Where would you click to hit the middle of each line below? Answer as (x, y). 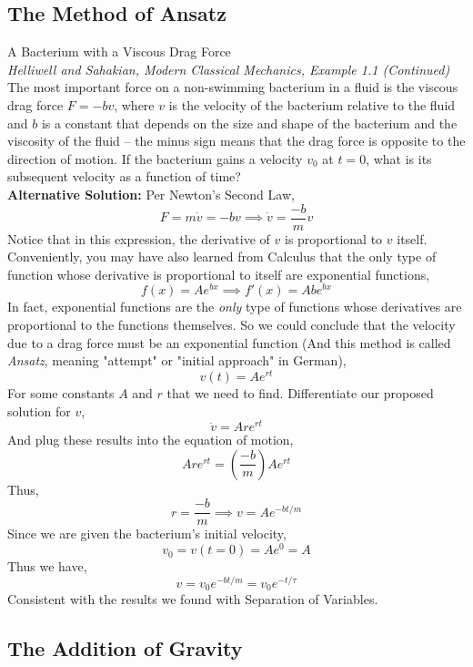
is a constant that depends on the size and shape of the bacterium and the (249, 123)
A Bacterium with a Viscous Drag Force (119, 51)
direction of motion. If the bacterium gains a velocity (155, 158)
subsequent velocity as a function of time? (124, 176)
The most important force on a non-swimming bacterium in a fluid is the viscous (233, 87)
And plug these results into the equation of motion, (151, 440)
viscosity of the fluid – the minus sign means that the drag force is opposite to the (236, 141)
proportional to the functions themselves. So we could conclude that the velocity (231, 325)
